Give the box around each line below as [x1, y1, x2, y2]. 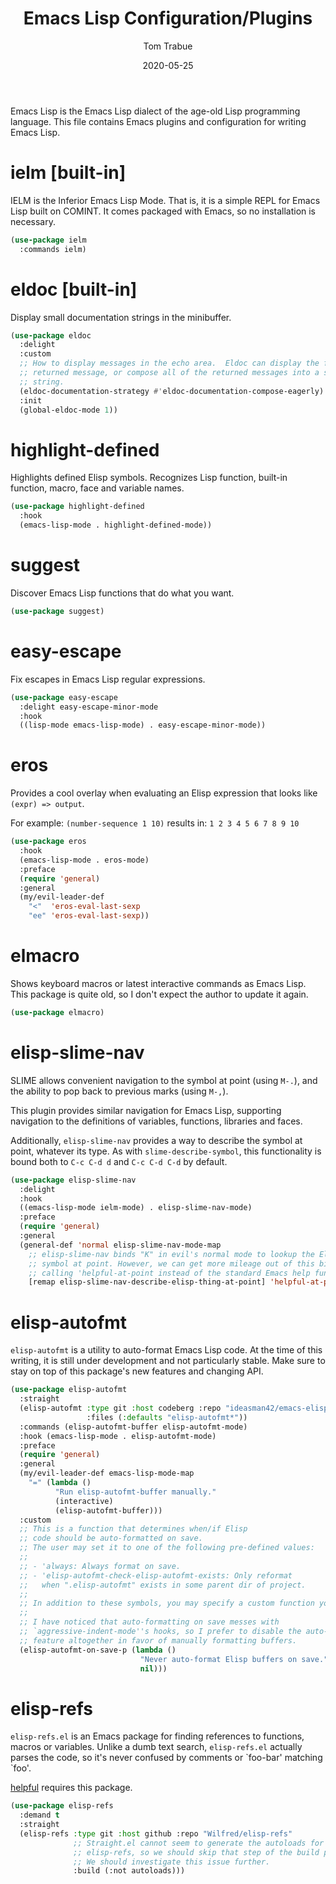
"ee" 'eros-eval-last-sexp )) [28, 911, 150, 921]
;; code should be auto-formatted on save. [19, 1533, 203, 1544]
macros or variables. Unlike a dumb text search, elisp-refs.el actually [10, 1741, 303, 1753]
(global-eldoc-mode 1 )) [19, 405, 118, 415]
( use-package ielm [10, 235, 87, 245]
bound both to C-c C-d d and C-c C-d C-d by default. [10, 1155, 228, 1167]
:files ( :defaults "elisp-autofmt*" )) [86, 1412, 248, 1422]
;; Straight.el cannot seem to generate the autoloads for [73, 1838, 325, 1848]
